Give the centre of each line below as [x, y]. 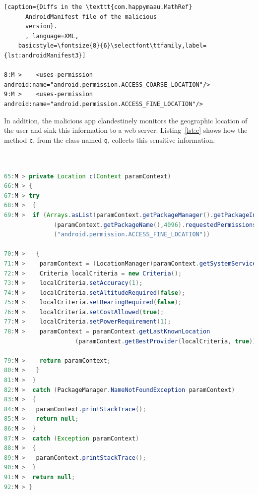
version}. [41, 27]
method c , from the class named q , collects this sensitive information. [110, 139]
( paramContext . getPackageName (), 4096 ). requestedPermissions [155, 225]
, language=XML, [52, 36]
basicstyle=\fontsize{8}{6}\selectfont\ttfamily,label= [112, 46]
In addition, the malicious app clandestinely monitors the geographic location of [126, 120]
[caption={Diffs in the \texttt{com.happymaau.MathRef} [98, 7]
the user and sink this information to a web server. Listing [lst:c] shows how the [126, 130]
